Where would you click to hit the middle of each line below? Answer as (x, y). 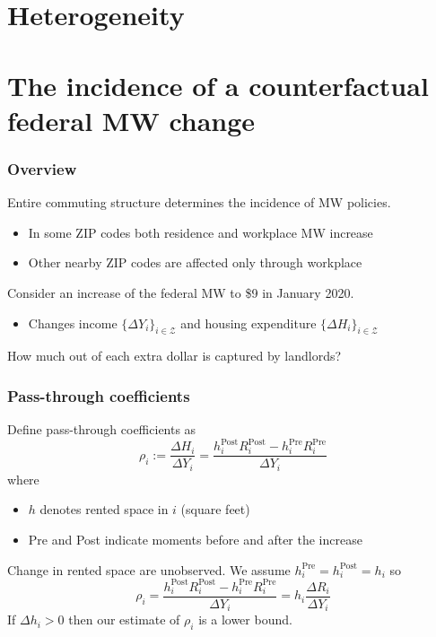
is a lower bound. (245, 620)
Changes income (73, 323)
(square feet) (215, 509)
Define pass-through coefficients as (102, 429)
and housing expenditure (249, 323)
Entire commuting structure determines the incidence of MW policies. (199, 202)
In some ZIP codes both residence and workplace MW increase (201, 232)
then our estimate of (124, 620)
